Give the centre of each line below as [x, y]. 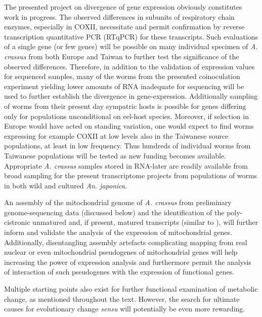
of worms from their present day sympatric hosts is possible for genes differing [125, 106]
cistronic [17, 222]
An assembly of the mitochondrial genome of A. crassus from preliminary [118, 202]
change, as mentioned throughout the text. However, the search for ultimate [122, 299]
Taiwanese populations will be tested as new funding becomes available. [115, 155]
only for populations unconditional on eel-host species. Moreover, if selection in [126, 116]
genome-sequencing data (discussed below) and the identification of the [114, 212]
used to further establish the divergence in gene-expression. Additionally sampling [131, 96]
